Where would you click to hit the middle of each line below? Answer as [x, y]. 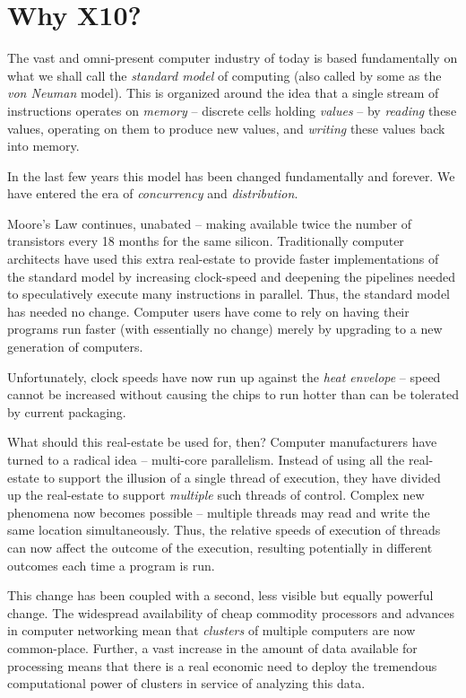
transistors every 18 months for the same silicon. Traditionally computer [206, 241]
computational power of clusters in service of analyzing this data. [186, 683]
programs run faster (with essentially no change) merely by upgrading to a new [225, 329]
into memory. [43, 146]
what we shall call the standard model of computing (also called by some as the [224, 75]
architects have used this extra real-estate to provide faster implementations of [223, 259]
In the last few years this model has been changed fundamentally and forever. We [231, 175]
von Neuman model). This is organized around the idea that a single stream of [223, 93]
